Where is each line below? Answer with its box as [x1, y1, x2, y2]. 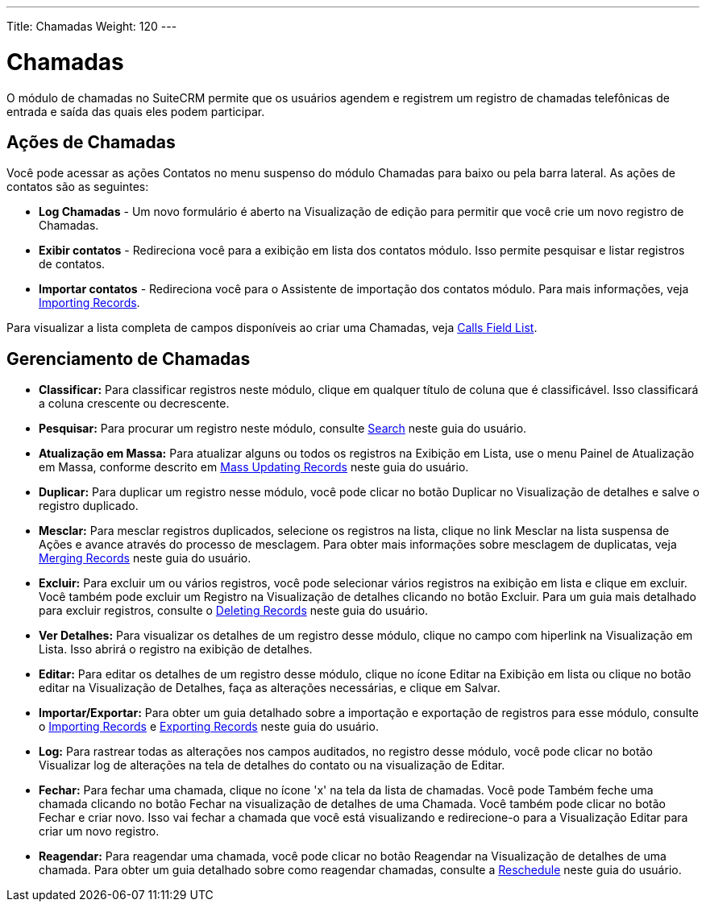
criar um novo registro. [39, 824, 160, 839]
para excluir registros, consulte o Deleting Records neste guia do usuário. [39, 603, 429, 618]
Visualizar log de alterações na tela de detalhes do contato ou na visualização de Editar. [39, 758, 505, 773]
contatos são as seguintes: [6, 180, 149, 194]
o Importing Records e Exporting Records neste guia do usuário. [39, 719, 379, 734]
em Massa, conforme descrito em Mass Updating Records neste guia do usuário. [39, 460, 469, 475]
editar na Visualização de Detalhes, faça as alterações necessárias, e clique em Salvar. [39, 681, 500, 695]
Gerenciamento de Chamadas [6, 348, 251, 369]
